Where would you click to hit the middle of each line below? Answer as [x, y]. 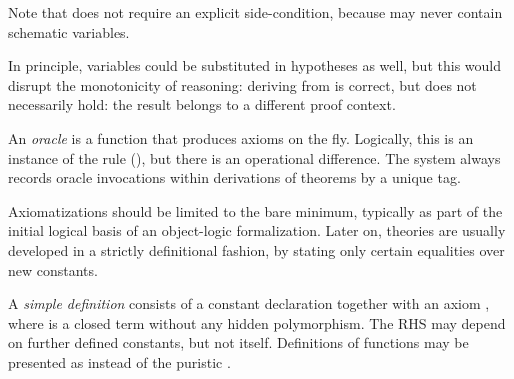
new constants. [53, 269]
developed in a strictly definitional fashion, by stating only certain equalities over [256, 249]
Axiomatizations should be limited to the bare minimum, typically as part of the [255, 210]
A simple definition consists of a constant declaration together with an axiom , [249, 303]
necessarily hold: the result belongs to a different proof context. [202, 104]
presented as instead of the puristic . [119, 361]
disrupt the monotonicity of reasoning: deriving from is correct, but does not [242, 84]
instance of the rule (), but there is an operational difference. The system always [254, 157]
